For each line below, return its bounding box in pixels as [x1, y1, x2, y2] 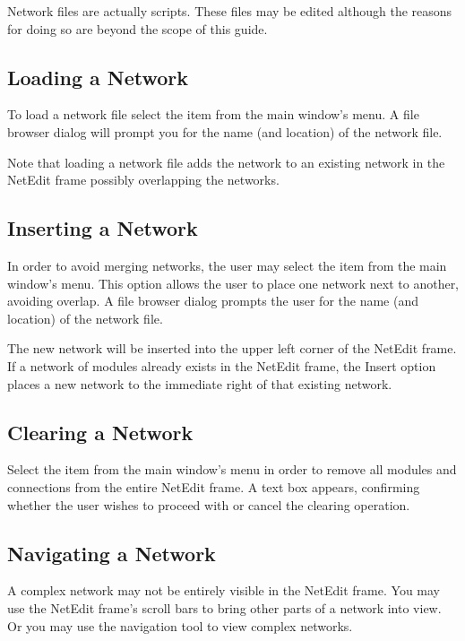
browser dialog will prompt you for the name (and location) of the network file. [7, 122, 443, 141]
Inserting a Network [7, 214, 198, 242]
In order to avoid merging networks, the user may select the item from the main [7, 256, 447, 274]
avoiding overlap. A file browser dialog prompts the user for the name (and [7, 291, 418, 310]
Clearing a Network [7, 418, 194, 446]
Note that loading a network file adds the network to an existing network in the [7, 152, 445, 171]
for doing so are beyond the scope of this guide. [7, 19, 268, 38]
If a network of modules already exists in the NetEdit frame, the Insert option [7, 356, 436, 375]
